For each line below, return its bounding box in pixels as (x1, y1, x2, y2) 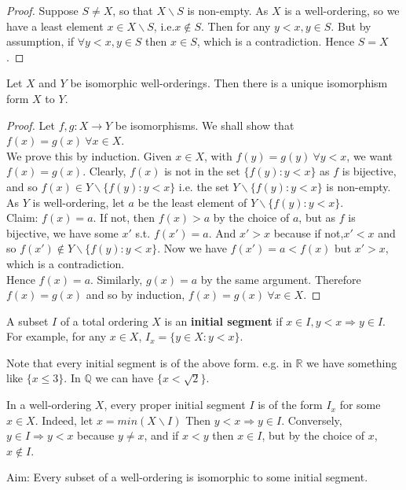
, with (204, 147, 232, 164)
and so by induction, (86, 286, 185, 303)
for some (339, 396, 381, 413)
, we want (346, 147, 393, 164)
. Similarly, (90, 271, 143, 287)
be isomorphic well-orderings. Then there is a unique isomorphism (70, 75, 388, 91)
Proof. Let (6, 116, 55, 133)
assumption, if (6, 33, 75, 50)
